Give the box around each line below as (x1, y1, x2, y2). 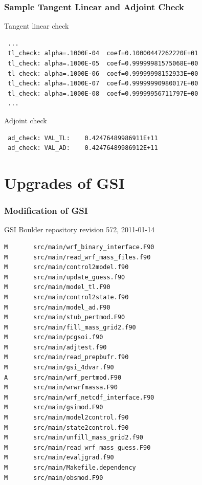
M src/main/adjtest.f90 (4, 343, 107, 351)
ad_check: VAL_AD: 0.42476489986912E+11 (8, 144, 158, 152)
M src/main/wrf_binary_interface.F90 (4, 243, 154, 251)
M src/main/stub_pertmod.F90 (4, 314, 125, 321)
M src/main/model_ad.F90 (4, 303, 110, 311)
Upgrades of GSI (4, 172, 125, 193)
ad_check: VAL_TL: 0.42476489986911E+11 (8, 134, 158, 142)
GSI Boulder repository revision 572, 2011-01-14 (4, 224, 155, 235)
